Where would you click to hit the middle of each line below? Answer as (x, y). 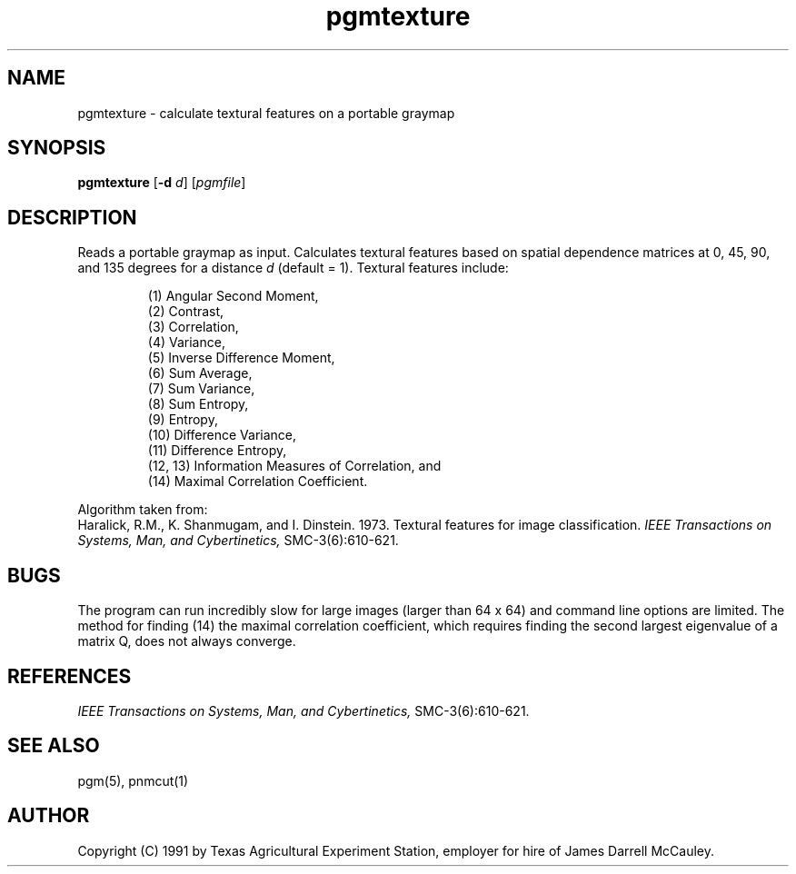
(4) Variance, (186, 343)
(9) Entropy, (183, 420)
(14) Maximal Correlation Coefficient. (258, 482)
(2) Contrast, (186, 312)
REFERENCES (70, 676)
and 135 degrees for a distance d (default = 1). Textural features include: (293, 268)
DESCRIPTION (72, 217)
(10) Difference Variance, (222, 435)
